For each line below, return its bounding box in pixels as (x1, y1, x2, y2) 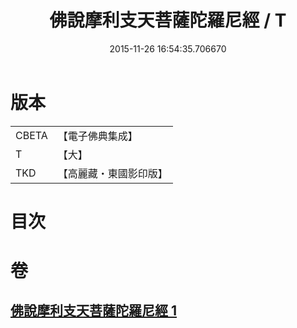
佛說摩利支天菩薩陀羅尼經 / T (49, 9, 287, 32)
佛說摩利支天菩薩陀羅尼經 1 (10, 302, 178, 320)
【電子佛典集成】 (57, 129, 138, 143)
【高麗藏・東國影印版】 (57, 166, 168, 180)
